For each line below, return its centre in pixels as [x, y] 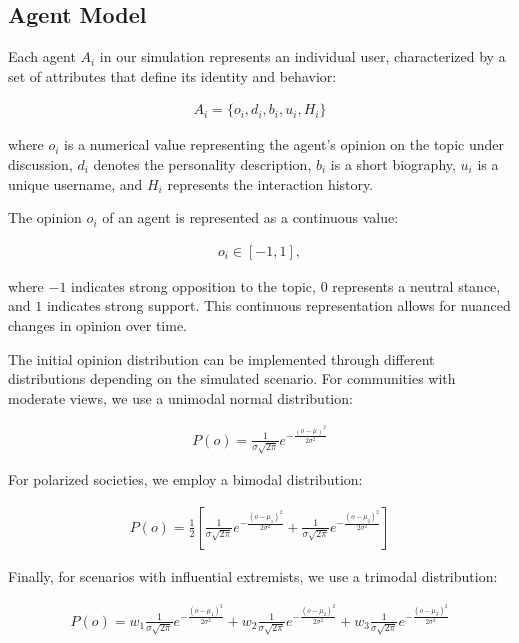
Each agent [42, 56]
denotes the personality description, [202, 164]
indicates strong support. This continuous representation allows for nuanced [278, 305]
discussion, [40, 164]
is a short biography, [393, 164]
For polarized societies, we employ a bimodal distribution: [185, 479]
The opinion [45, 217]
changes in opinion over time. [98, 325]
